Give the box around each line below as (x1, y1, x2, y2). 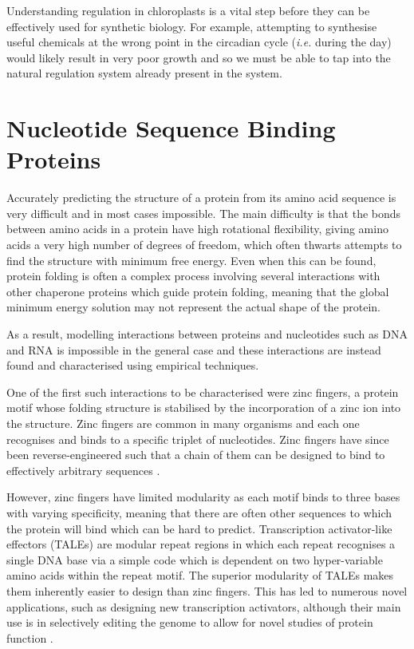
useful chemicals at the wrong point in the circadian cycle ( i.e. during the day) (6, 34, 392, 50)
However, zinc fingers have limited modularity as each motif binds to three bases (6, 489, 400, 505)
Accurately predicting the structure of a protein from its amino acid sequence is (6, 189, 396, 206)
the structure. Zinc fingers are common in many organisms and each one (6, 415, 360, 431)
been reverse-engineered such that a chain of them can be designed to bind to (6, 446, 385, 463)
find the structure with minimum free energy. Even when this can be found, (6, 251, 377, 268)
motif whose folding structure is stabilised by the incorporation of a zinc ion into (6, 399, 401, 416)
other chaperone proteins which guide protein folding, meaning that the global (6, 283, 389, 299)
